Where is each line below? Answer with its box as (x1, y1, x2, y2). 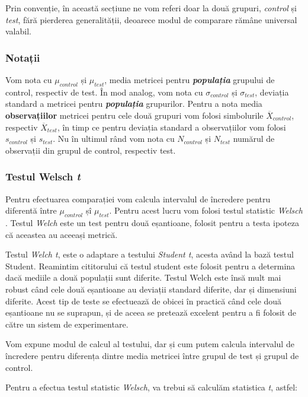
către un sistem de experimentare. (5, 317, 129, 330)
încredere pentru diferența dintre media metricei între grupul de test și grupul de (5, 349, 299, 361)
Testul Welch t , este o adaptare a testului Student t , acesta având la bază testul (5, 248, 294, 261)
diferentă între (5, 204, 57, 217)
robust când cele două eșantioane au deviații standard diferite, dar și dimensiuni (5, 282, 297, 295)
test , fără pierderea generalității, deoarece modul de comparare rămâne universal (5, 13, 297, 26)
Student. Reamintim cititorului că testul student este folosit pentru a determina (5, 259, 296, 272)
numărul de (233, 132, 275, 145)
